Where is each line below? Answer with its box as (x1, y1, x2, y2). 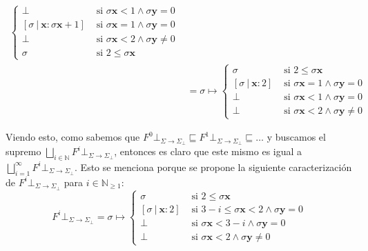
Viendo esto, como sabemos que (6, 130, 140, 144)
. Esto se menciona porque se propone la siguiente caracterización (75, 159, 352, 174)
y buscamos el (267, 130, 326, 144)
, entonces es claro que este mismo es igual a (114, 144, 302, 159)
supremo (6, 144, 41, 159)
